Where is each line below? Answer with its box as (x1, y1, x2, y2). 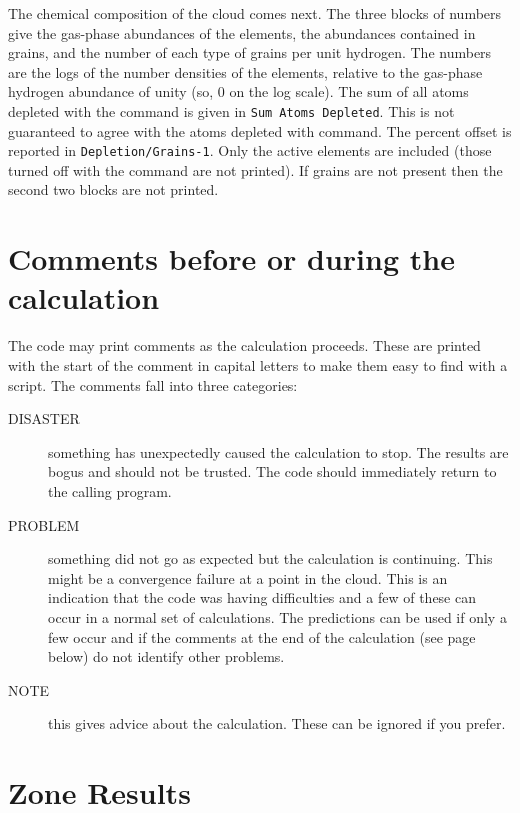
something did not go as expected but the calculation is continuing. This (48, 548, 493, 569)
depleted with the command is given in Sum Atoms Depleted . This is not (8, 100, 455, 121)
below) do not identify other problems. (48, 646, 285, 667)
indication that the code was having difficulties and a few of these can (48, 587, 476, 608)
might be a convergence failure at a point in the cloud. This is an (48, 567, 448, 588)
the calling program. (48, 480, 172, 501)
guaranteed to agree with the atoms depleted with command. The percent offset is (8, 120, 512, 141)
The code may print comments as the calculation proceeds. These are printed (8, 335, 481, 356)
